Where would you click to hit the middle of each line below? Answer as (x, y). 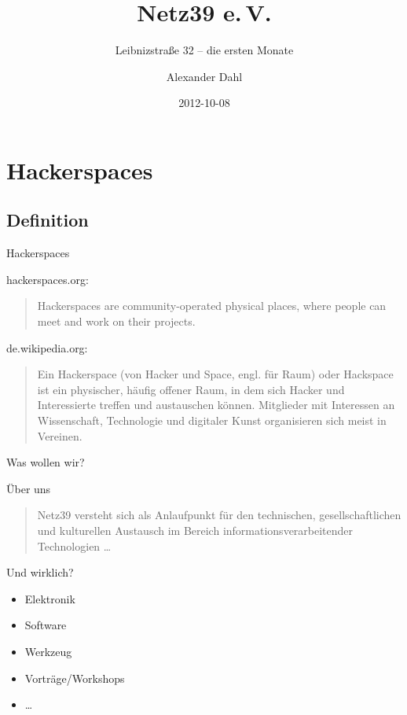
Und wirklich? (40, 572)
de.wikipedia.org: (47, 347)
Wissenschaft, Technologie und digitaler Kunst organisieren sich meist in (212, 420)
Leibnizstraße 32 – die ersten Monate (204, 50)
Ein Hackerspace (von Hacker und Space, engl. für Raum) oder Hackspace (215, 374)
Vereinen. (60, 435)
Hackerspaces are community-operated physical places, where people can (212, 306)
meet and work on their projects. (116, 321)
